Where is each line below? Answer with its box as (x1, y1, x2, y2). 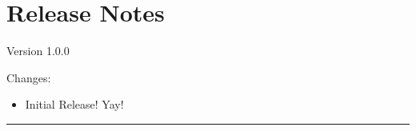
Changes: (6, 69, 51, 85)
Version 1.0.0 (6, 42, 70, 59)
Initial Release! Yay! (25, 96, 124, 113)
